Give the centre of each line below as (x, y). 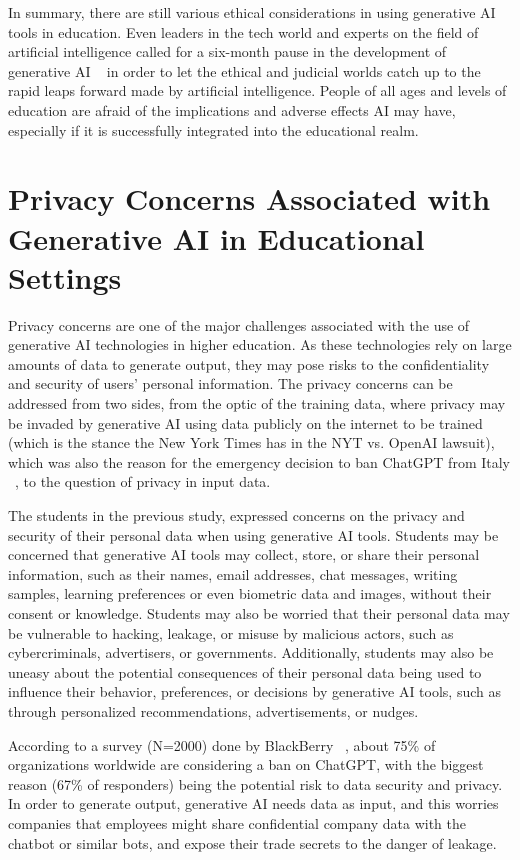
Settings (65, 276)
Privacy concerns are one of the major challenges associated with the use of (239, 324)
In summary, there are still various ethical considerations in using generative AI (252, 12)
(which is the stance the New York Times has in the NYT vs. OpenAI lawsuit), (251, 442)
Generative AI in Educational (216, 237)
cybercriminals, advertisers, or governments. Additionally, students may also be (251, 652)
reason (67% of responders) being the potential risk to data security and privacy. (255, 783)
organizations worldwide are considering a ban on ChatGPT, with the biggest (246, 764)
